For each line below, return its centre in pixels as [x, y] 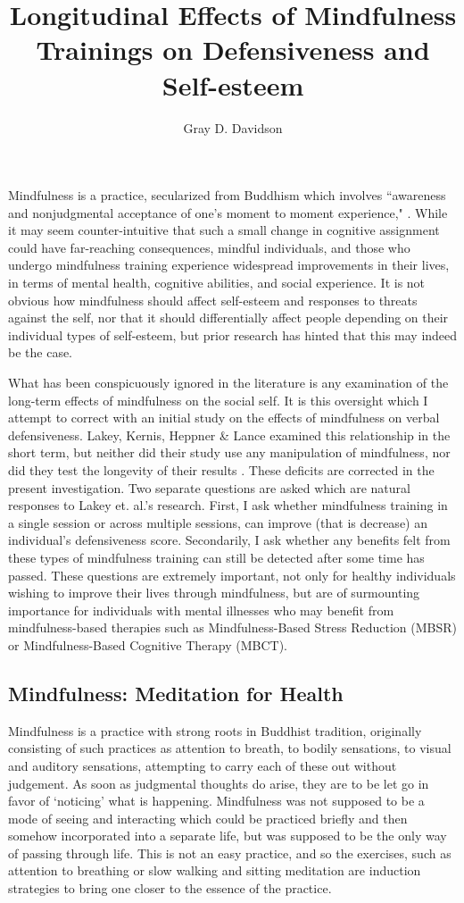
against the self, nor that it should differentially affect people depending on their [228, 318]
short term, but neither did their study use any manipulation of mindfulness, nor [229, 452]
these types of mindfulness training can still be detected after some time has [216, 557]
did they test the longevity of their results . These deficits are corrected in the [221, 470]
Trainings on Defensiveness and [233, 50]
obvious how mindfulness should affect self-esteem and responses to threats [213, 300]
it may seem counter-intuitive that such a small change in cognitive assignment [224, 230]
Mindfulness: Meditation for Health [176, 693]
